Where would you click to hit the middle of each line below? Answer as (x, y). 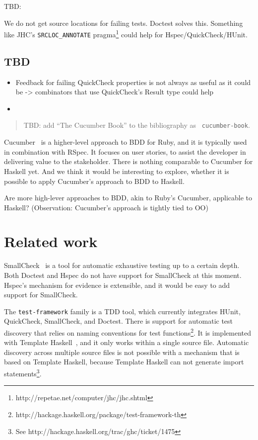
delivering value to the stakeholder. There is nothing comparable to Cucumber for (129, 161)
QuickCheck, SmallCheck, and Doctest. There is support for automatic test (119, 321)
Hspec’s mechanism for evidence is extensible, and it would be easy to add (117, 285)
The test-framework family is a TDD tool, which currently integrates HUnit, (122, 311)
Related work (51, 241)
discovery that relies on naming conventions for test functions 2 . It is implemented (128, 332)
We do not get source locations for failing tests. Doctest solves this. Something (124, 23)
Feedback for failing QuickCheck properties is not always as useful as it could (133, 82)
